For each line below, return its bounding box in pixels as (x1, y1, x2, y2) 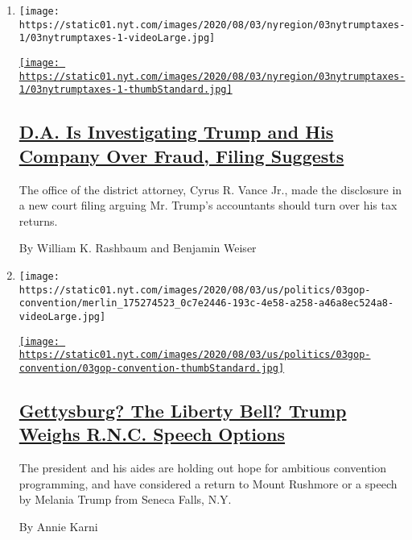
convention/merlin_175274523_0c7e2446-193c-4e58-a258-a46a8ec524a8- (19, 297, 394, 309)
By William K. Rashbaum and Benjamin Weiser (19, 239, 257, 256)
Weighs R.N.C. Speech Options (19, 422, 286, 447)
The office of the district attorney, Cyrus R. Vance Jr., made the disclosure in (19, 181, 402, 197)
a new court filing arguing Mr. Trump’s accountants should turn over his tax (19, 197, 398, 214)
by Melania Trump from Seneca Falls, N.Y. (19, 491, 232, 508)
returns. (19, 212, 58, 229)
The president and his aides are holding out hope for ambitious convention (19, 459, 387, 476)
